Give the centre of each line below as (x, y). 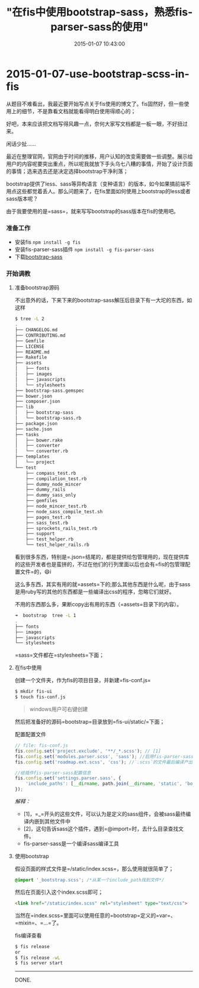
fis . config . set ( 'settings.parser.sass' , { (68, 778)
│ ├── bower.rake (39, 440)
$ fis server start (39, 963)
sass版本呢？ (22, 199)
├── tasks (27, 434)
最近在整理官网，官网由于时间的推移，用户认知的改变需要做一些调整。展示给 (99, 156)
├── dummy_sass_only (51, 495)
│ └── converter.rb (41, 451)
